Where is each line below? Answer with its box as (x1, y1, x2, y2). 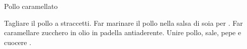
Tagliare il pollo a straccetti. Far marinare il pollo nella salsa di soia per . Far (4, 17, 243, 28)
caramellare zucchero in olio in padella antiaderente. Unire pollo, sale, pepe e (4, 27, 241, 38)
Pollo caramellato (4, 1, 58, 11)
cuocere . (4, 37, 32, 47)
